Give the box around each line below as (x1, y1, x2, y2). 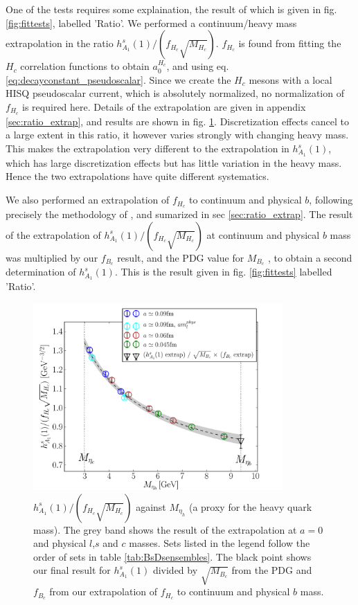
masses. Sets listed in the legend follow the (129, 536, 310, 550)
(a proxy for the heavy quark (188, 499, 312, 514)
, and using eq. (166, 59, 229, 73)
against (136, 499, 166, 514)
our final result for (33, 563, 111, 577)
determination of (6, 264, 76, 279)
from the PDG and (231, 563, 312, 577)
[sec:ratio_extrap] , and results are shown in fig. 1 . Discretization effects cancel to (6, 114, 349, 128)
